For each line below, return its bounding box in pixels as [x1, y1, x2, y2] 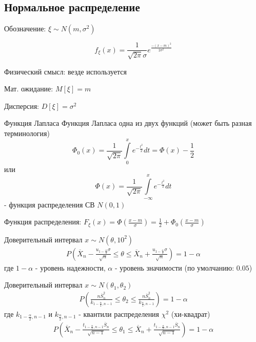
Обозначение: [4, 23, 46, 34]
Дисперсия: [4, 100, 39, 111]
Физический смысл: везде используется [4, 66, 127, 77]
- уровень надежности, [35, 262, 106, 273]
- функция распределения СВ [4, 199, 95, 210]
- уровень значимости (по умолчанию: [114, 262, 234, 273]
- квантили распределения [78, 308, 160, 319]
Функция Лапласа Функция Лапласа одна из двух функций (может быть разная [4, 118, 252, 128]
